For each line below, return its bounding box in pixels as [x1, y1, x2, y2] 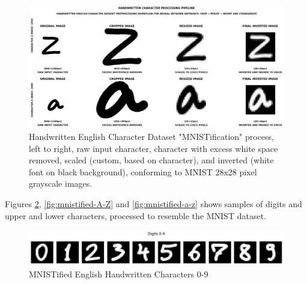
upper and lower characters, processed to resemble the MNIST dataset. [5, 209, 266, 222]
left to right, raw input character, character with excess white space [29, 142, 278, 154]
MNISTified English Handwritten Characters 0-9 [29, 267, 208, 280]
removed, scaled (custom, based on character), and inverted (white [29, 154, 274, 166]
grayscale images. [29, 177, 93, 190]
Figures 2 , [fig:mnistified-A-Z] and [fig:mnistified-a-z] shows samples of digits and [5, 197, 302, 210]
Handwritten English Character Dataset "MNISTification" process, [29, 130, 275, 142]
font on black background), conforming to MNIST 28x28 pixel [29, 165, 257, 178]
